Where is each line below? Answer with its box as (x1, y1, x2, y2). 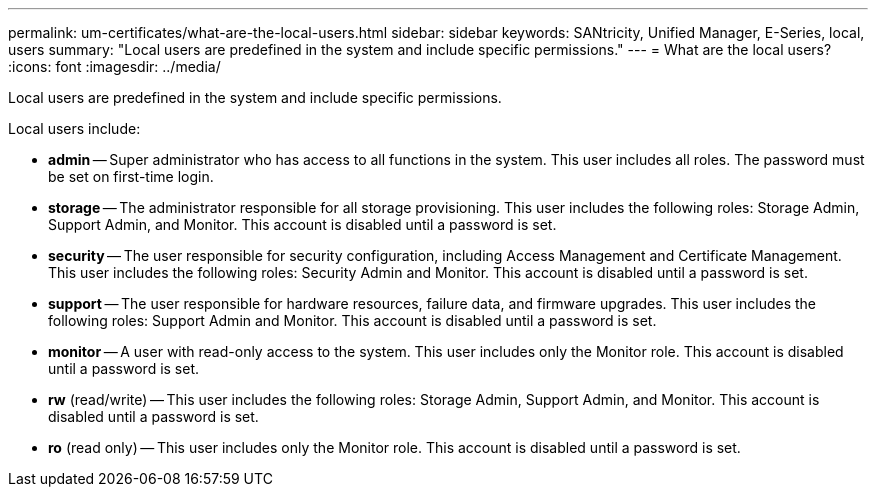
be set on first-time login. (48, 168, 214, 185)
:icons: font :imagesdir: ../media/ (8, 58, 221, 75)
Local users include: (8, 120, 141, 137)
